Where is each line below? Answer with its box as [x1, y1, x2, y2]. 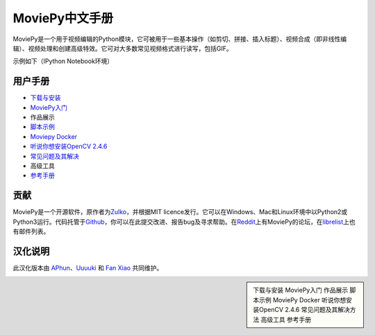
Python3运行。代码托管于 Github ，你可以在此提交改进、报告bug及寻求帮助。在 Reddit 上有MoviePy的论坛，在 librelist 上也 [12, 218, 356, 226]
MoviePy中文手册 [12, 10, 114, 26]
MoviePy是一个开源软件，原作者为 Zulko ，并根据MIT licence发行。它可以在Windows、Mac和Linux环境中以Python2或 [12, 208, 348, 216]
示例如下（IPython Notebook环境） [12, 57, 114, 65]
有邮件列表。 [12, 227, 50, 236]
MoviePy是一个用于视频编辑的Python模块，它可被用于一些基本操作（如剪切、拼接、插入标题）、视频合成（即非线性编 [12, 35, 347, 43]
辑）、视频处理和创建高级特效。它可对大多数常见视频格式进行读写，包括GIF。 [12, 44, 233, 52]
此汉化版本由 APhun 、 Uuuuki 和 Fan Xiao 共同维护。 [12, 263, 163, 272]
